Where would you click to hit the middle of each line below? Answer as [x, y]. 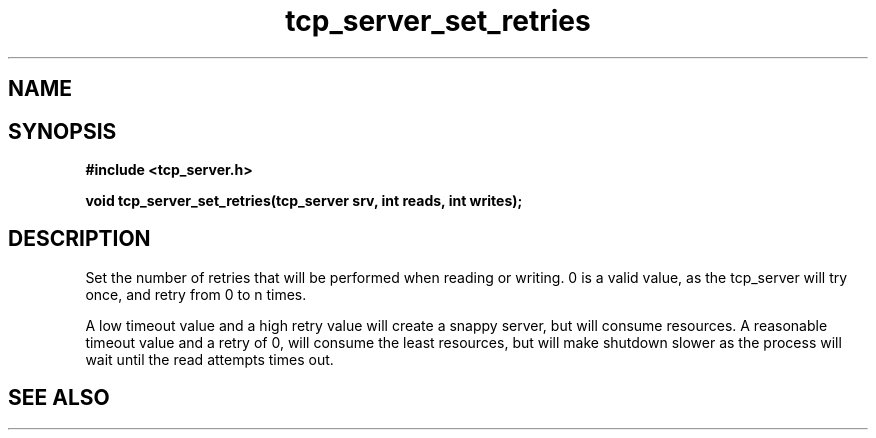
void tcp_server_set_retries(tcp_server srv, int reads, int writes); [304, 201]
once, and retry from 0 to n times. [196, 294]
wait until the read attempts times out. [209, 359]
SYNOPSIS [62, 131]
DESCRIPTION [79, 239]
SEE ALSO [59, 398]
